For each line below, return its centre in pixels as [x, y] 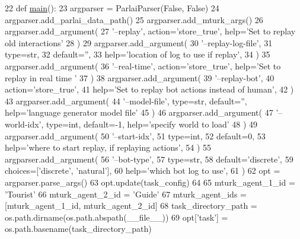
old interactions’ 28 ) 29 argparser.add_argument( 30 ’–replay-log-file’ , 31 [139, 42]
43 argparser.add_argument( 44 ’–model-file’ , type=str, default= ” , [126, 101]
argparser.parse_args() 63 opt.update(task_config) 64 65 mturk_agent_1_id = [150, 182]
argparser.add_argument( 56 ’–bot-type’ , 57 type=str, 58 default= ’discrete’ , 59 [149, 159]
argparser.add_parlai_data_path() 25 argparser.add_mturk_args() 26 [134, 19]
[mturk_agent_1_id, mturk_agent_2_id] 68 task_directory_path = [131, 205]
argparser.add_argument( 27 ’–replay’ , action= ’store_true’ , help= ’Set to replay [150, 31]
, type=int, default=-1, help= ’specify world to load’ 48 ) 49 [149, 124]
